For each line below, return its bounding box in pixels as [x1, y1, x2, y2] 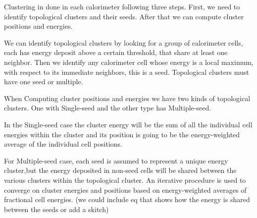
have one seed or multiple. [4, 76, 83, 87]
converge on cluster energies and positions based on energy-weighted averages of [4, 184, 247, 195]
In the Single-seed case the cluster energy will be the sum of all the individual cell [4, 119, 253, 129]
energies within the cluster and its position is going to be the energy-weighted [4, 129, 240, 139]
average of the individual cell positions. [4, 139, 122, 149]
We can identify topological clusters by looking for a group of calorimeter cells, [4, 37, 243, 48]
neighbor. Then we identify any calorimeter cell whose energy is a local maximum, [4, 56, 254, 67]
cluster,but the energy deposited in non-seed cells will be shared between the [4, 165, 237, 175]
